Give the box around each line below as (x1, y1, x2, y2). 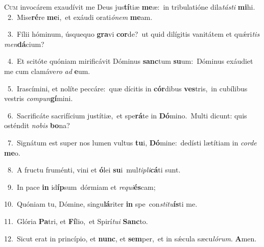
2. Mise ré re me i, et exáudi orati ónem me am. (7, 11, 153, 22)
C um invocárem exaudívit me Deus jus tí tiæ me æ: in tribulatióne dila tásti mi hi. (4, 2, 255, 12)
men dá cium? (4, 38, 44, 49)
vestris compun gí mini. (4, 93, 73, 104)
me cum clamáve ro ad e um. (4, 65, 90, 76)
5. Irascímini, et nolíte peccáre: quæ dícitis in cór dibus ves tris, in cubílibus (7, 83, 248, 93)
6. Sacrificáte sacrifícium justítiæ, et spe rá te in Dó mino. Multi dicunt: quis (7, 110, 247, 120)
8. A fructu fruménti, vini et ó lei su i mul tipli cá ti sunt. (7, 164, 181, 175)
